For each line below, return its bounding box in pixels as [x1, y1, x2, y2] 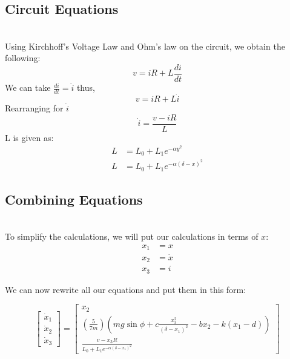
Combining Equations [5, 189, 143, 208]
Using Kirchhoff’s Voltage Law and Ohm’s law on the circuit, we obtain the [5, 39, 285, 52]
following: [5, 51, 41, 64]
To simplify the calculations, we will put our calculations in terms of [5, 230, 259, 243]
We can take [5, 81, 51, 94]
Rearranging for [5, 102, 64, 114]
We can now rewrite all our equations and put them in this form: [5, 283, 246, 295]
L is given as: [5, 131, 54, 143]
